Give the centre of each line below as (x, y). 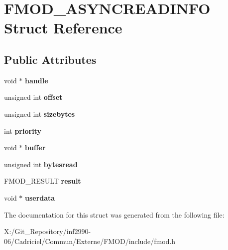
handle (37, 80)
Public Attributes (50, 59)
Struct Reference (63, 28)
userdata (40, 197)
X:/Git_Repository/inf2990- (48, 231)
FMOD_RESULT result (43, 181)
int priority (23, 130)
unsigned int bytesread (41, 164)
